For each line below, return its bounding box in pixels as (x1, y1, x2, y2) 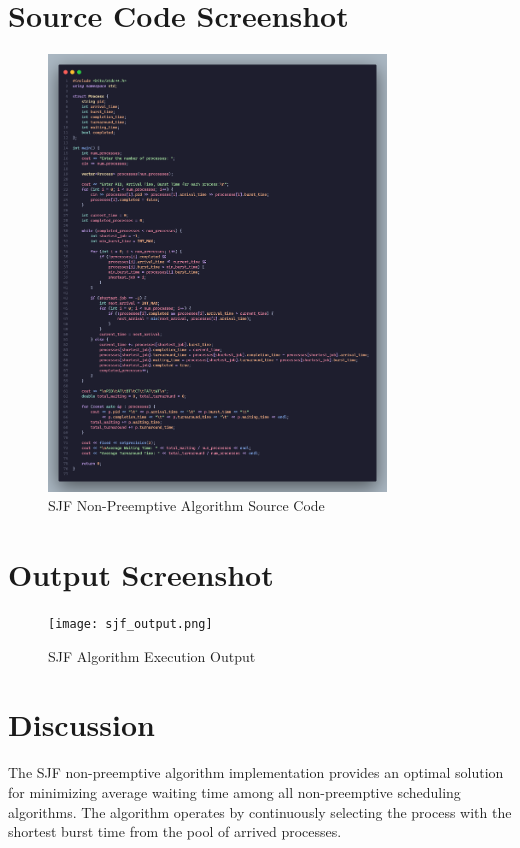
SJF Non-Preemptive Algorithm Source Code (48, 495, 325, 516)
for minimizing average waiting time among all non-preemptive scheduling (8, 781, 461, 802)
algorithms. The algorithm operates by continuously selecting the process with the (8, 801, 512, 822)
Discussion (8, 704, 155, 745)
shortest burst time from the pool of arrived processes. (8, 821, 342, 842)
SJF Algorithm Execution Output (48, 645, 256, 666)
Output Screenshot (8, 554, 274, 595)
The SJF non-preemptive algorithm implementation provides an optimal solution (8, 762, 504, 783)
